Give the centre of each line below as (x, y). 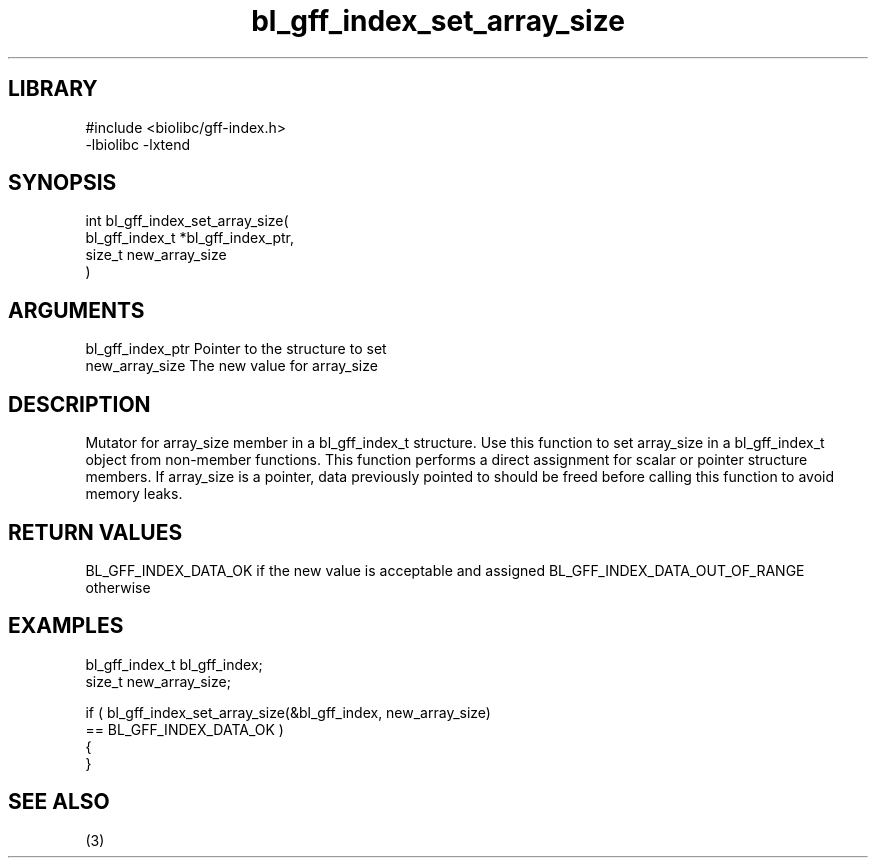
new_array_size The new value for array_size (231, 366)
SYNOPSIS (62, 183)
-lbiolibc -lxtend (138, 144)
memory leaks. (134, 494)
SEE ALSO (59, 802)
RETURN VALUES (95, 532)
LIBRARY (53, 89)
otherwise (118, 587)
